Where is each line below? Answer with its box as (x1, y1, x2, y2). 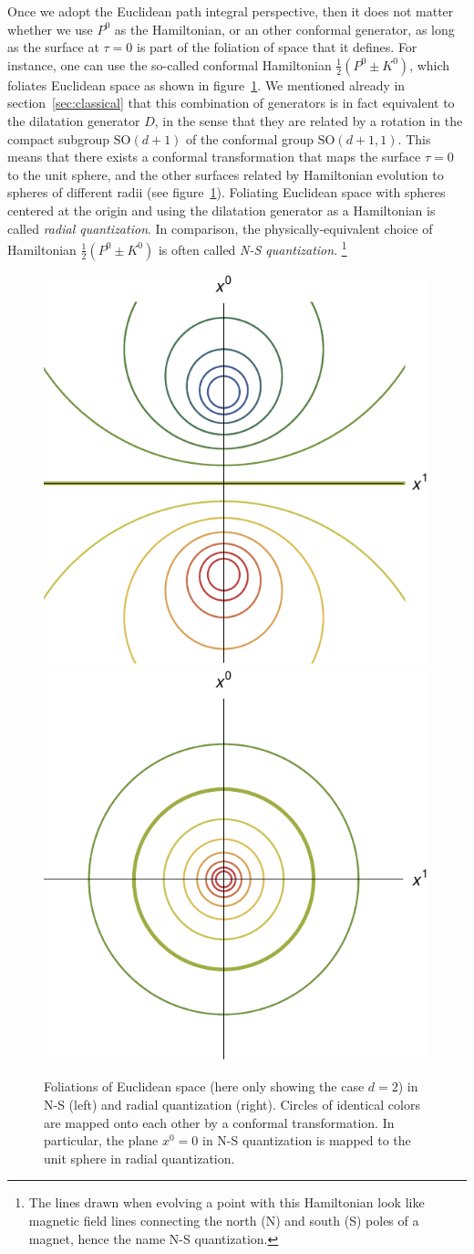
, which (409, 55, 450, 74)
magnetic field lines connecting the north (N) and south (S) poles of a (28, 1210, 419, 1229)
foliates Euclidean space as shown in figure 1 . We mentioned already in (7, 75, 406, 94)
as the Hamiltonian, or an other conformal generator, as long (114, 19, 455, 38)
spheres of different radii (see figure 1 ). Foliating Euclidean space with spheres (7, 183, 446, 202)
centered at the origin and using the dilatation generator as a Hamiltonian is (7, 200, 436, 219)
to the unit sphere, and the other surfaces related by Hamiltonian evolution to (7, 164, 444, 184)
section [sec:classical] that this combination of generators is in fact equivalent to (7, 93, 455, 112)
